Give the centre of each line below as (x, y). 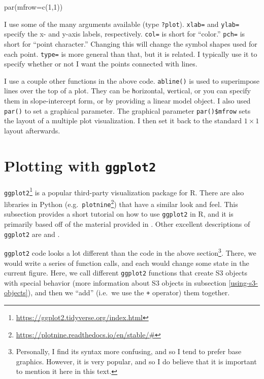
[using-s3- (243, 282)
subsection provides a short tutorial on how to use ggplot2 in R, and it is (119, 214)
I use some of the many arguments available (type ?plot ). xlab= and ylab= (122, 24)
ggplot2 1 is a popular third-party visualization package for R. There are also (124, 191)
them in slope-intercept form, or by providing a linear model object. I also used (127, 101)
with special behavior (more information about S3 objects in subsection (115, 282)
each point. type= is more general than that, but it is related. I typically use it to (131, 54)
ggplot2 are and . (32, 234)
